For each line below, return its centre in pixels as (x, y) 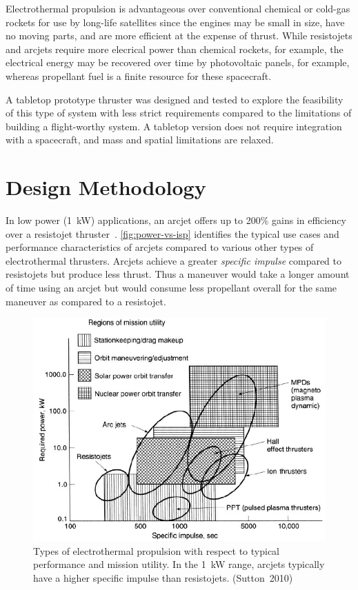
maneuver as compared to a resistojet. (86, 301)
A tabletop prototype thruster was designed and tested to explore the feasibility (175, 99)
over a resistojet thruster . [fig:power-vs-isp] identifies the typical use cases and (172, 233)
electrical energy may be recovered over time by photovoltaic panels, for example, (178, 62)
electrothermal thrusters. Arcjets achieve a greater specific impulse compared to (174, 260)
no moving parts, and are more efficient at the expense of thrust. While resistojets (179, 35)
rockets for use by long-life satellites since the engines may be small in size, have (175, 22)
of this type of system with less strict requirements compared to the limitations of (179, 113)
